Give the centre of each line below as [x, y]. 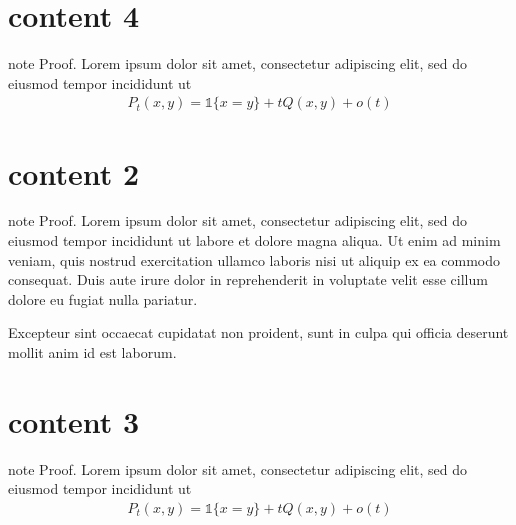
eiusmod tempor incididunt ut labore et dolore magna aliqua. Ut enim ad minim [254, 240]
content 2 [74, 172]
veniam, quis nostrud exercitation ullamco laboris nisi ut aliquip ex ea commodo [254, 259]
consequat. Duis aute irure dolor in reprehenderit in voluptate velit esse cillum [248, 279]
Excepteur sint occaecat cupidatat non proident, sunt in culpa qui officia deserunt [258, 332]
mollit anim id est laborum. [92, 352]
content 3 [74, 420]
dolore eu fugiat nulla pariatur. [103, 298]
